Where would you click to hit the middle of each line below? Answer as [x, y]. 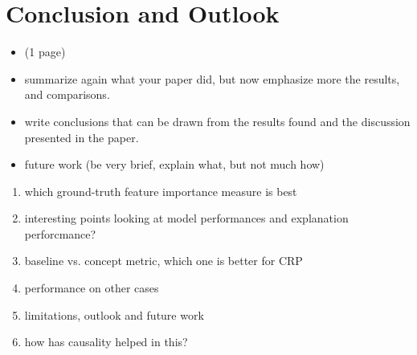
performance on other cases [92, 288]
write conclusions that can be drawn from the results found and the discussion [217, 121]
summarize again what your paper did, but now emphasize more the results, [212, 78]
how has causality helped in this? [106, 342]
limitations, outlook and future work [114, 314]
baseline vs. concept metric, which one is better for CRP [164, 261]
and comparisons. [67, 94]
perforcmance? [60, 233]
